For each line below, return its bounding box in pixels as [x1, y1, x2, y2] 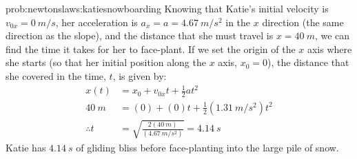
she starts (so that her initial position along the [6, 55, 206, 70]
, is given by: [112, 68, 167, 83]
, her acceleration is [55, 14, 138, 29]
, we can [314, 28, 350, 43]
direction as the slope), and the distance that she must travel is [6, 28, 274, 43]
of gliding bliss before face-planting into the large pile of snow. [76, 140, 339, 154]
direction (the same [262, 14, 344, 29]
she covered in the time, [6, 68, 106, 83]
